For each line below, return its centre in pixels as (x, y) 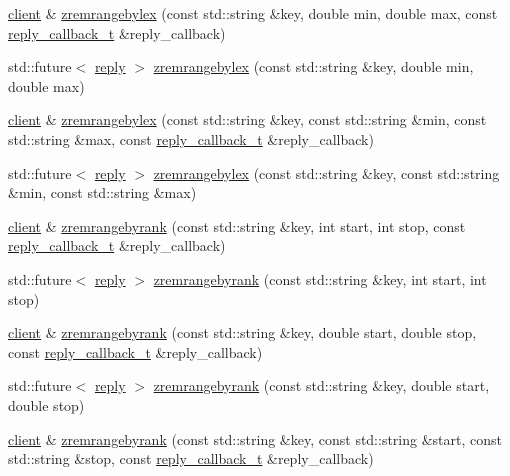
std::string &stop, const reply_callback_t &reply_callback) (191, 458)
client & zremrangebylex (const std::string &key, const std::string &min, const (247, 119)
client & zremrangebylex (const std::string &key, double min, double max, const (253, 13)
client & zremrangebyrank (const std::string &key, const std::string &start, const (255, 438)
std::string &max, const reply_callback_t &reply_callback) (191, 138)
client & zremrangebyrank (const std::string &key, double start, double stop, (242, 332)
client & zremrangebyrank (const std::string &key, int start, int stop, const (237, 225)
